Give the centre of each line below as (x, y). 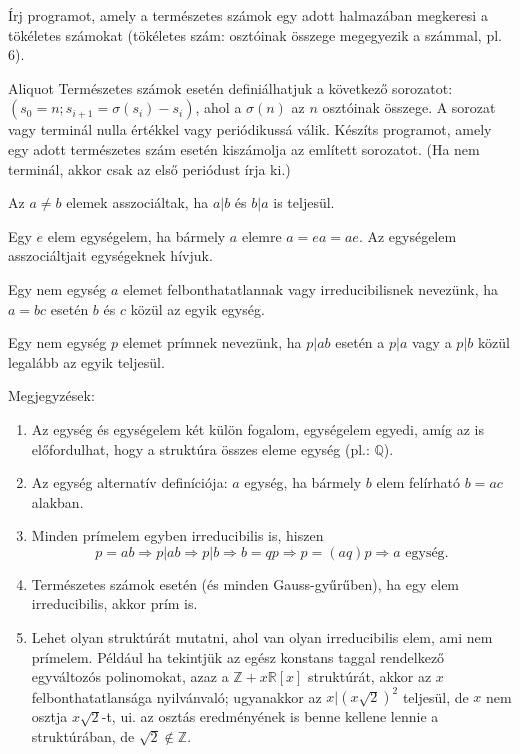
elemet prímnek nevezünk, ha (212, 342)
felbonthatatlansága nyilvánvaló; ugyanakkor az (176, 696)
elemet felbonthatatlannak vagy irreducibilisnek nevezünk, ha (310, 288)
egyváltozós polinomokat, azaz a (130, 676)
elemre (261, 235)
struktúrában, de (83, 735)
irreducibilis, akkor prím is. (114, 603)
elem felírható (418, 482)
